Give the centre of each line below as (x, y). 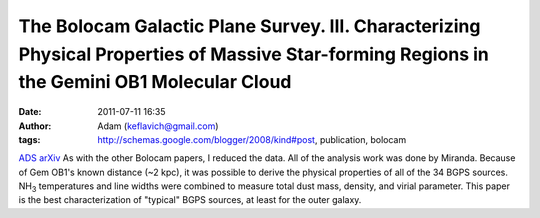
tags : (29, 139)
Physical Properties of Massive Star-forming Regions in (254, 54)
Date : (30, 112)
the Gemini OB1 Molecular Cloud (155, 82)
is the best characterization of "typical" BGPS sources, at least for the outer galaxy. (190, 200)
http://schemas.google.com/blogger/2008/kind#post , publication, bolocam (252, 139)
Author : (35, 126)
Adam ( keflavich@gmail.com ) (158, 126)
